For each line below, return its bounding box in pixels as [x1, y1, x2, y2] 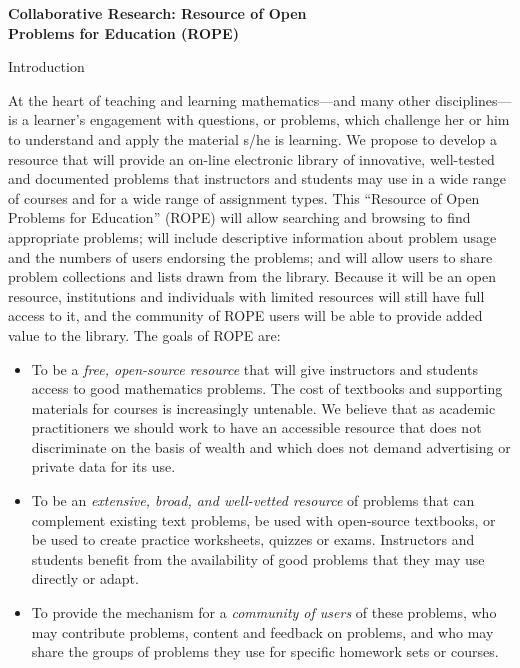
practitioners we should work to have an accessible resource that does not [31, 417, 482, 438]
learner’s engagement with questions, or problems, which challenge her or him [33, 109, 510, 130]
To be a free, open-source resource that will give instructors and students [31, 358, 478, 379]
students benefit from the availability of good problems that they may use [31, 548, 485, 569]
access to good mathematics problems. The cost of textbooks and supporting [31, 378, 503, 399]
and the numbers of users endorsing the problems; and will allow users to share [8, 246, 493, 267]
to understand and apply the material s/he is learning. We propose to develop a [8, 128, 497, 149]
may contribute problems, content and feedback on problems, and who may [31, 621, 494, 642]
